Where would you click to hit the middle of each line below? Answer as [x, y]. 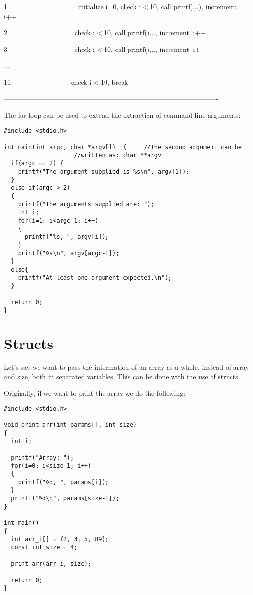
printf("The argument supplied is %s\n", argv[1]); [104, 172]
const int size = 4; [44, 547]
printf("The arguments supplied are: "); [86, 204]
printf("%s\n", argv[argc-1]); [69, 253]
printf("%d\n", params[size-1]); [65, 498]
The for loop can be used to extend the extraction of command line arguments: [122, 115]
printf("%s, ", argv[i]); [67, 237]
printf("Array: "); [42, 458]
